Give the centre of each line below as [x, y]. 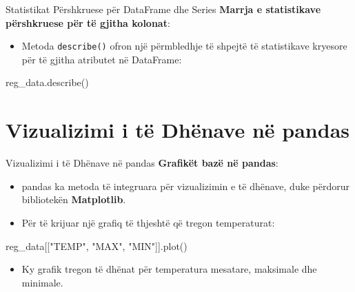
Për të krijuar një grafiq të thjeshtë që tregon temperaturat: [148, 222]
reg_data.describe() [47, 82]
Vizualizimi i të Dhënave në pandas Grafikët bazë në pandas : [142, 163]
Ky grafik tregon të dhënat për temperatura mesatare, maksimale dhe [169, 269]
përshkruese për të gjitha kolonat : [88, 22]
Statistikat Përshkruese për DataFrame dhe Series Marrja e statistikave [163, 9]
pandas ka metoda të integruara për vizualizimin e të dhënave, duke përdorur [185, 186]
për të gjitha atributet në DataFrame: [102, 59]
